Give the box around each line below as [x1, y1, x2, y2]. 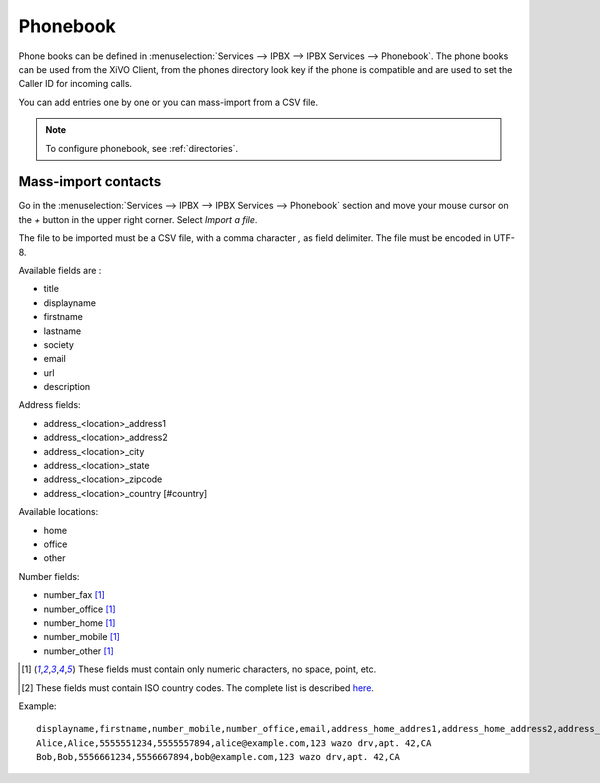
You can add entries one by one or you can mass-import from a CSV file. [18, 96, 319, 108]
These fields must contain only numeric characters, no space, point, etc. [77, 663, 377, 675]
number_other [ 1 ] [43, 645, 114, 657]
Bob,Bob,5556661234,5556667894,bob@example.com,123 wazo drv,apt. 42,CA [36, 751, 400, 763]
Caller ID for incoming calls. [18, 78, 133, 90]
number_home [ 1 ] [43, 616, 116, 629]
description [43, 381, 91, 393]
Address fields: [18, 399, 81, 411]
